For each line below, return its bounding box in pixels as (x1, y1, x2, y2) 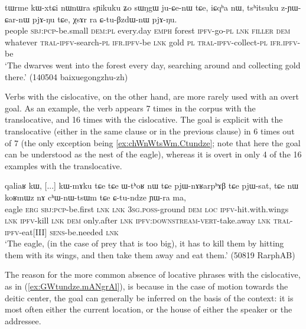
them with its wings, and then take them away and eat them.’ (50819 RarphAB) (5, 248, 295, 261)
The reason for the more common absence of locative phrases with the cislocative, (5, 268, 301, 281)
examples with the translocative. (5, 159, 122, 172)
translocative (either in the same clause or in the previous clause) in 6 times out (5, 124, 295, 137)
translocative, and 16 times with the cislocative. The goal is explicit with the (5, 113, 283, 126)
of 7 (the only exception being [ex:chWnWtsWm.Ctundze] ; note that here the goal (5, 136, 301, 149)
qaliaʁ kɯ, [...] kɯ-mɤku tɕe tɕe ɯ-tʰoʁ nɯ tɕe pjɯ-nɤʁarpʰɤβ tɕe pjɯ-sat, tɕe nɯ (5, 179, 299, 192)
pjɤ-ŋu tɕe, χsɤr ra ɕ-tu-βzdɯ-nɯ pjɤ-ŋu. (32, 12, 177, 25)
